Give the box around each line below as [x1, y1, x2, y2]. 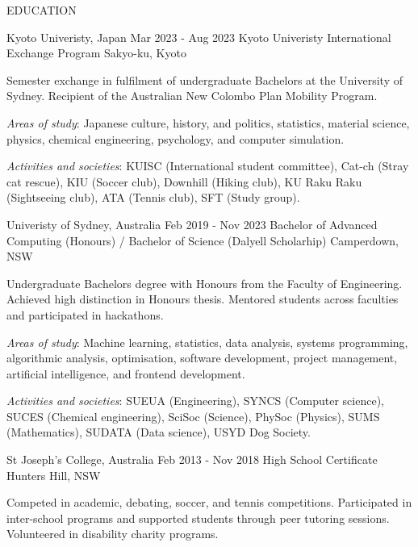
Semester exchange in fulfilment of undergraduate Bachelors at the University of [6, 71, 403, 88]
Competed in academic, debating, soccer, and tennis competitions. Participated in [6, 494, 412, 511]
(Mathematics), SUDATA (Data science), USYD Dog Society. [6, 424, 311, 441]
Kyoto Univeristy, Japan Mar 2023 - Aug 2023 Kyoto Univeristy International [6, 28, 391, 45]
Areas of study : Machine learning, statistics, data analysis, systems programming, [6, 333, 408, 350]
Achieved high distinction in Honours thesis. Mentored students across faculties [6, 290, 399, 307]
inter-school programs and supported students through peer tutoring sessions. [6, 509, 390, 526]
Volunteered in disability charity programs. [6, 525, 219, 542]
